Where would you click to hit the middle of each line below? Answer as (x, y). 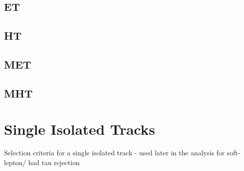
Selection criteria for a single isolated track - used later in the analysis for (114, 153)
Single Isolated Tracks (80, 129)
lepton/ (15, 162)
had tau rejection (54, 162)
